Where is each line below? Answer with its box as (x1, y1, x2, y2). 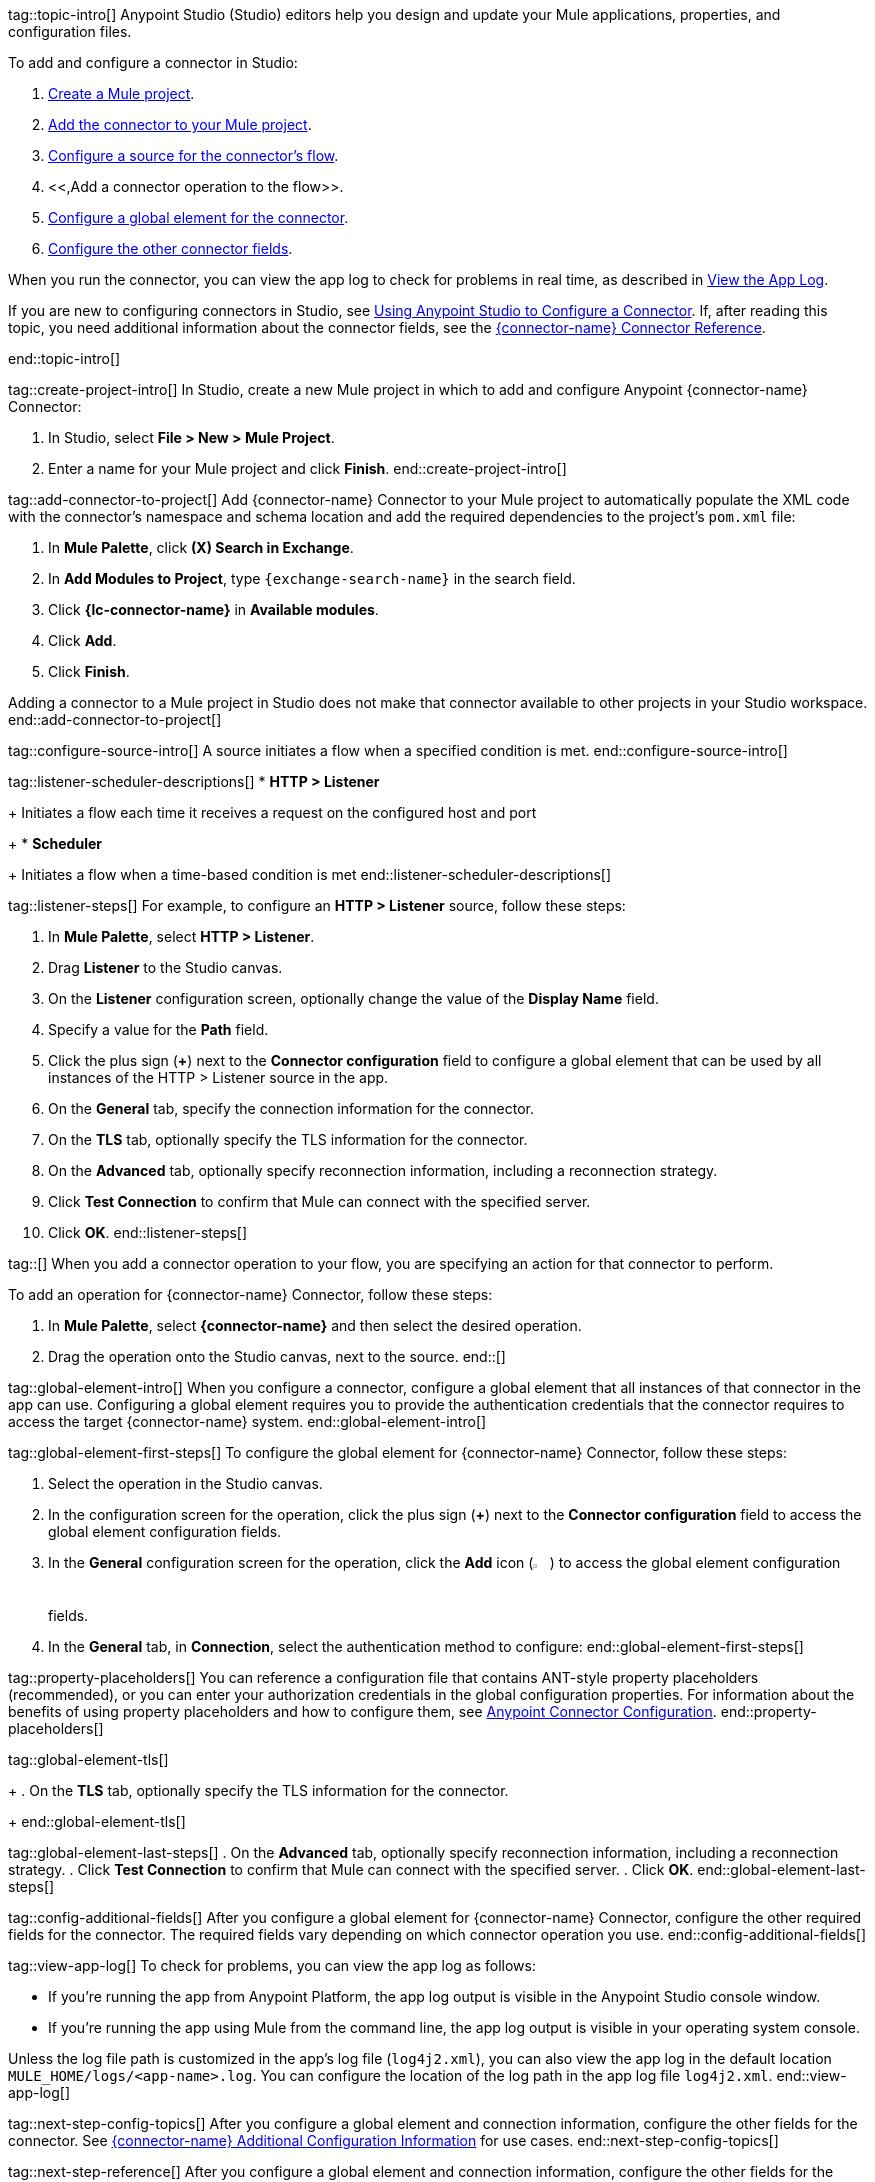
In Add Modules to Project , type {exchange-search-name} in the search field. (48, 570, 576, 587)
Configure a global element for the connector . (48, 209, 349, 226)
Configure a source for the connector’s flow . (48, 147, 339, 164)
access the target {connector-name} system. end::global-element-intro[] (8, 1413, 487, 1430)
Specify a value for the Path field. (48, 1021, 269, 1038)
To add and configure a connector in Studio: (8, 54, 298, 71)
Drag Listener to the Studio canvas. (48, 959, 283, 976)
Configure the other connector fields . (48, 240, 293, 257)
